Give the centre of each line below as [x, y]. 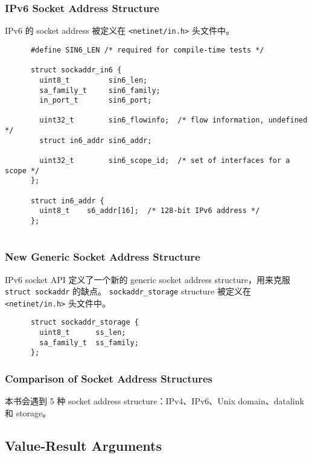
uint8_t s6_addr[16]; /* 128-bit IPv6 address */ [150, 211]
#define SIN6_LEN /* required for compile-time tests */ [147, 50]
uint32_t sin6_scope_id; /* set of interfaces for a [165, 161]
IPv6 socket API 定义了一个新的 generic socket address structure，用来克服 [148, 279]
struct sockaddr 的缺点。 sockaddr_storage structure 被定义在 [128, 291]
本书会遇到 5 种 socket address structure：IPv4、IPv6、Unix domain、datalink [154, 401]
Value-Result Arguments [84, 445]
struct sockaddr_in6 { [76, 70]
